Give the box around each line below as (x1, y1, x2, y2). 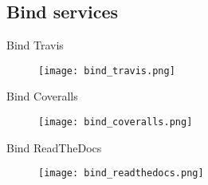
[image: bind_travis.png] (38, 65, 175, 77)
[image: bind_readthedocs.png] (38, 167, 204, 179)
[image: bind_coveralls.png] (38, 116, 193, 128)
